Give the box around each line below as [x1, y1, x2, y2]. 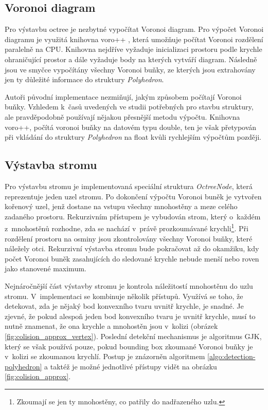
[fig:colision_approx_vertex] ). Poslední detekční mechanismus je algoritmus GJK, [5, 330, 262, 341]
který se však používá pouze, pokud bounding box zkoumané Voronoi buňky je [5, 341, 253, 351]
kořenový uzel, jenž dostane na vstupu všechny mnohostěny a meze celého [5, 201, 238, 212]
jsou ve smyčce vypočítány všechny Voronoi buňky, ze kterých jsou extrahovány [5, 64, 256, 74]
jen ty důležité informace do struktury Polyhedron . [5, 74, 164, 85]
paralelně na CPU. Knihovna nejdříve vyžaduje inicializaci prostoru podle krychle [5, 44, 262, 54]
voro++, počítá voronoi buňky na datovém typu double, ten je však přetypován [5, 121, 257, 132]
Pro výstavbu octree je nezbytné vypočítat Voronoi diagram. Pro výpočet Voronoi [5, 24, 264, 34]
